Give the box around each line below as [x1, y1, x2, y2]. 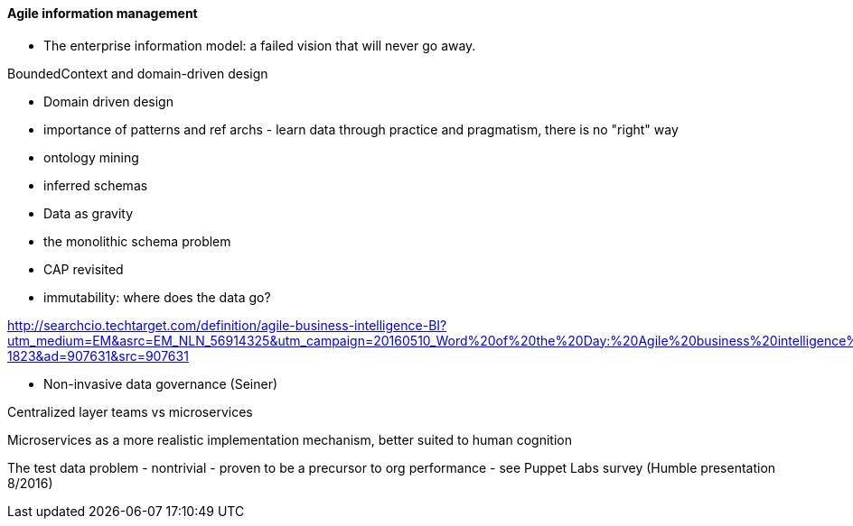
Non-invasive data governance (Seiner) [43, 375, 278, 392]
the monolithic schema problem [43, 233, 231, 249]
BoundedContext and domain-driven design [7, 65, 268, 81]
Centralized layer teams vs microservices [7, 403, 253, 420]
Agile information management [7, 5, 198, 21]
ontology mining [43, 149, 139, 165]
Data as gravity [43, 205, 134, 221]
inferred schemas [43, 177, 148, 193]
